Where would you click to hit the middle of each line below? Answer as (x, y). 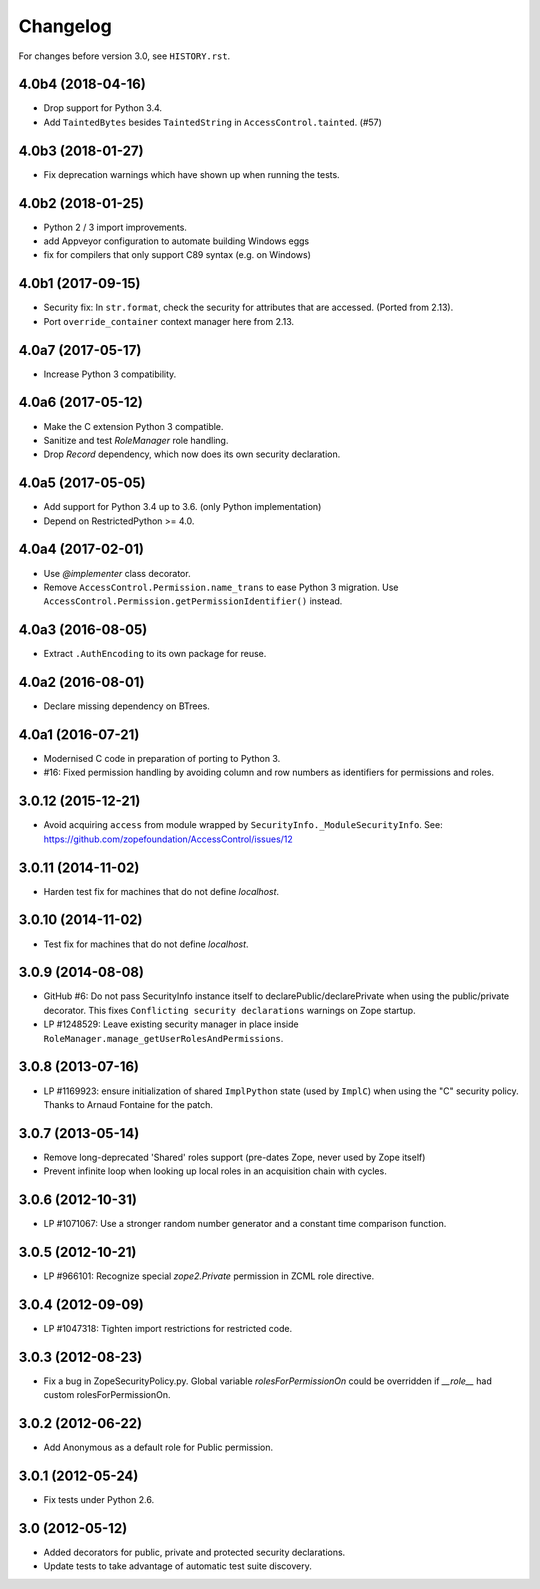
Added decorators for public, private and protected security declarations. (194, 1552)
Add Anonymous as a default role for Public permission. (158, 1447)
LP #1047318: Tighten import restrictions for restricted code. (168, 1328)
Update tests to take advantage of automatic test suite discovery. (177, 1566)
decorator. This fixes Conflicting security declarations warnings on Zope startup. (229, 1010)
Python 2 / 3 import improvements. (115, 227)
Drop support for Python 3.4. (103, 108)
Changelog (65, 26)
